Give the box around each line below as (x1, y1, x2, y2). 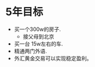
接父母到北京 (22, 33, 54, 40)
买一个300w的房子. (14, 26, 61, 33)
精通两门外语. (14, 47, 47, 54)
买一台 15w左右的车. (14, 40, 63, 47)
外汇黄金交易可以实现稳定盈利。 (14, 55, 92, 62)
